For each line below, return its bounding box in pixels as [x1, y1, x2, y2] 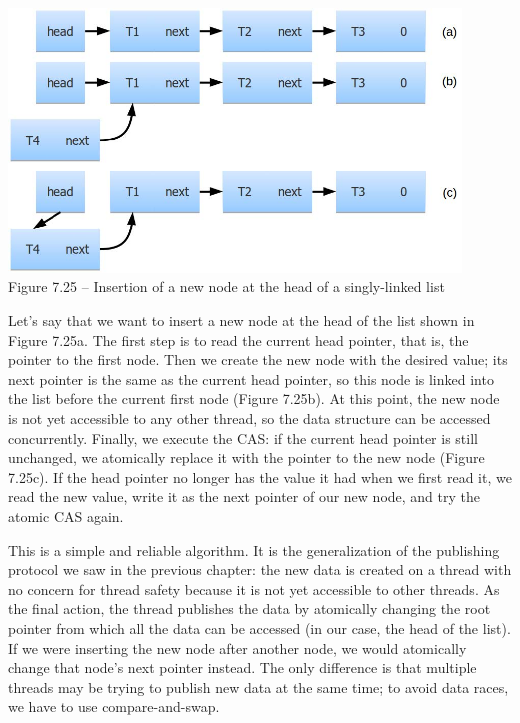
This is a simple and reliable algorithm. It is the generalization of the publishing [8, 539, 500, 560]
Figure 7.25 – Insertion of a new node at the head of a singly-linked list [8, 276, 445, 297]
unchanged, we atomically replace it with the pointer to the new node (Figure [8, 447, 485, 468]
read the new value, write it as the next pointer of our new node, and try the [8, 486, 480, 507]
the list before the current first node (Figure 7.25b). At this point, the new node [8, 388, 500, 409]
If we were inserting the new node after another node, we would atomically [8, 637, 467, 658]
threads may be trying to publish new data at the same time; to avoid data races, [8, 676, 509, 697]
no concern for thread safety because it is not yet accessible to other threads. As [8, 578, 500, 599]
